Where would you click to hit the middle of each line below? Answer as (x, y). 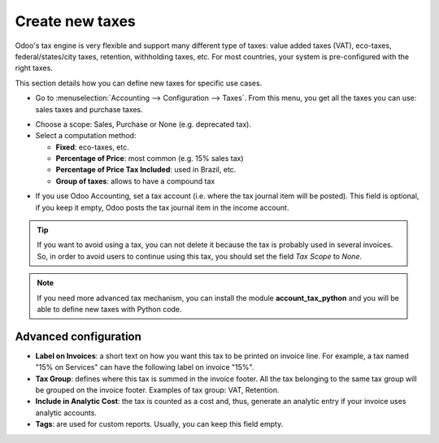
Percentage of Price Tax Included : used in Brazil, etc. (146, 170)
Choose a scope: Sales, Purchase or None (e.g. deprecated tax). (143, 124)
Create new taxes (75, 21)
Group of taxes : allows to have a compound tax (135, 181)
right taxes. (34, 68)
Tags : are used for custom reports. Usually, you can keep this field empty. (159, 424)
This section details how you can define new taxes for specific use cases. (139, 83)
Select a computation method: (86, 136)
